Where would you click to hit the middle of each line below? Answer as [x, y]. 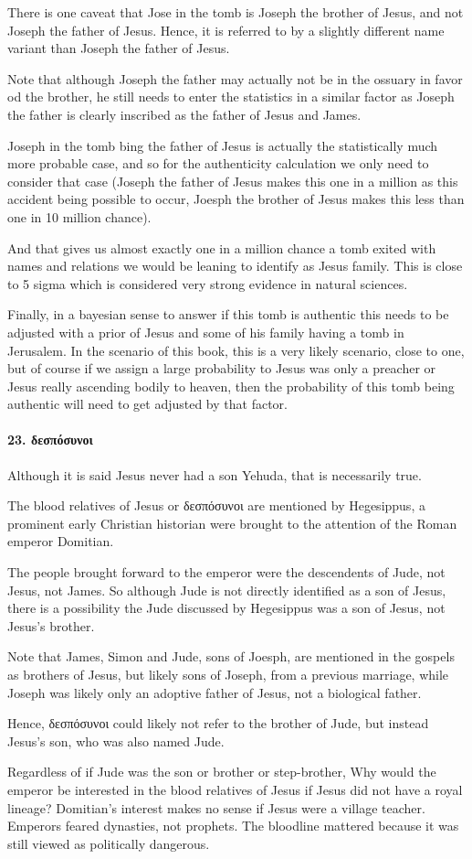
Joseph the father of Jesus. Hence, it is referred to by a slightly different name [226, 30]
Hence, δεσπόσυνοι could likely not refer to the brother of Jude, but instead [218, 723]
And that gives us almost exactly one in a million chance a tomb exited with [222, 247]
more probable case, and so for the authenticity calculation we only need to [218, 163]
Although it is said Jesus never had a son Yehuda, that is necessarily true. [215, 474]
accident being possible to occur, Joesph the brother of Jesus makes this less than [236, 199]
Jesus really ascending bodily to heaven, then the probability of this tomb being [231, 386]
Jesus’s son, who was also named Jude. [116, 741]
